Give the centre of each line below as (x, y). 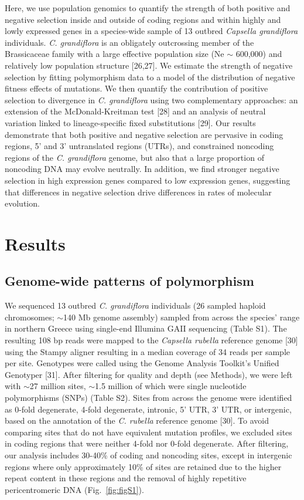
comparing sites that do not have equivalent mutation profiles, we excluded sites (148, 432)
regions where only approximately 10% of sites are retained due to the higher (143, 466)
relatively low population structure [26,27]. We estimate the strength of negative (149, 65)
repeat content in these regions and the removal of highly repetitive (126, 478)
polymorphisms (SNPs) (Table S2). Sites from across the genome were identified (148, 398)
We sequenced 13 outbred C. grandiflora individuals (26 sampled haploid (135, 305)
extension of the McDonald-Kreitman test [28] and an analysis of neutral (135, 111)
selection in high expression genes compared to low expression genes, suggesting (148, 180)
